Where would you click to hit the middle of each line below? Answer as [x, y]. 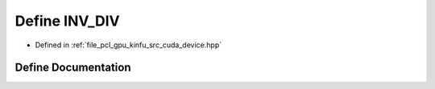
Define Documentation [73, 68]
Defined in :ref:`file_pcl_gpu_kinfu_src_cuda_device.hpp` [128, 45]
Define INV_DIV [67, 21]
